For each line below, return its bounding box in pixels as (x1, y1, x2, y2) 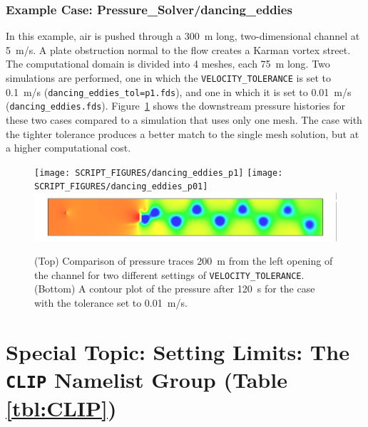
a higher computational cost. (6, 140, 131, 155)
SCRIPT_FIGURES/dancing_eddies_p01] (34, 181, 208, 192)
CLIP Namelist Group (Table (6, 364, 287, 394)
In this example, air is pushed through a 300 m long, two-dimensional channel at (6, 28, 360, 43)
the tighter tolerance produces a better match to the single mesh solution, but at (6, 126, 359, 141)
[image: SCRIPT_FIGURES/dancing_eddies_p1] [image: (34, 167, 283, 178)
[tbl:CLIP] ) (6, 394, 117, 423)
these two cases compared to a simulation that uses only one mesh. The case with (6, 112, 362, 127)
